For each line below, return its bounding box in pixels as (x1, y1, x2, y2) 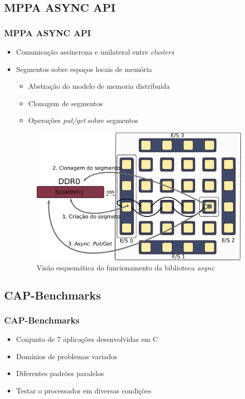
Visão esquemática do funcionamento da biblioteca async (36, 262, 215, 272)
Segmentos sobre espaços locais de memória (16, 63, 152, 74)
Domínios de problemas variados (16, 351, 117, 361)
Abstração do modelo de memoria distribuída (28, 81, 170, 91)
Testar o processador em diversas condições (16, 385, 152, 395)
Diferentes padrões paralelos (16, 368, 104, 379)
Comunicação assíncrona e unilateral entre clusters (16, 46, 174, 57)
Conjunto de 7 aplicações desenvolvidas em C (16, 334, 158, 344)
